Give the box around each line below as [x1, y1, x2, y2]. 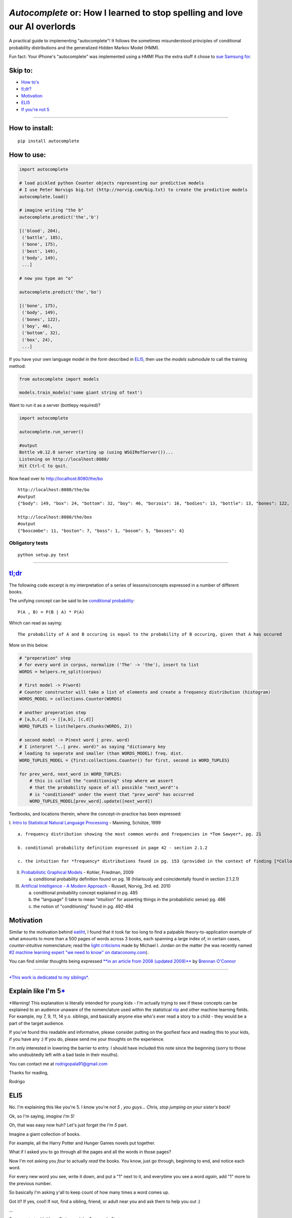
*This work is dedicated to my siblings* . [9, 974, 90, 980]
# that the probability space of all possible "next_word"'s [29, 785, 179, 790]
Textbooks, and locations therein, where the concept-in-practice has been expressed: [9, 811, 182, 817]
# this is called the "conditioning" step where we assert [29, 778, 174, 783]
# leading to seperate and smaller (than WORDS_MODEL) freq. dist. [19, 751, 184, 756]
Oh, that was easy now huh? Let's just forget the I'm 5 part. [9, 1122, 128, 1128]
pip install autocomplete [18, 138, 80, 144]
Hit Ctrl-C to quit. [19, 463, 68, 469]
